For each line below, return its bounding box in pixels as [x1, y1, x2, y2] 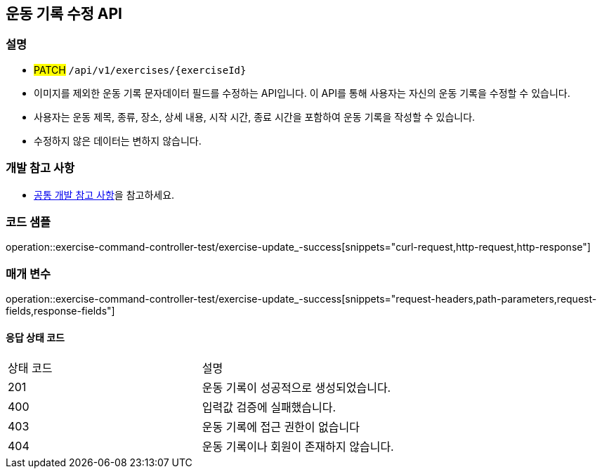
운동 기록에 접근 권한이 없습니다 [202, 420, 360, 435]
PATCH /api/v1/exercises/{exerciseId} [34, 63, 247, 76]
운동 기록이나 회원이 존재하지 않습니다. [202, 440, 394, 454]
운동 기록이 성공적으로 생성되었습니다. [202, 381, 391, 395]
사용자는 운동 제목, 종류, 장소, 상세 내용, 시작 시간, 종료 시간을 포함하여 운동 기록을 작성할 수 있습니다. [34, 110, 476, 123]
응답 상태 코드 [6, 331, 65, 343]
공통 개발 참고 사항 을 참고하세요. [34, 188, 175, 201]
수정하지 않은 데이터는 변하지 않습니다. [34, 134, 202, 147]
